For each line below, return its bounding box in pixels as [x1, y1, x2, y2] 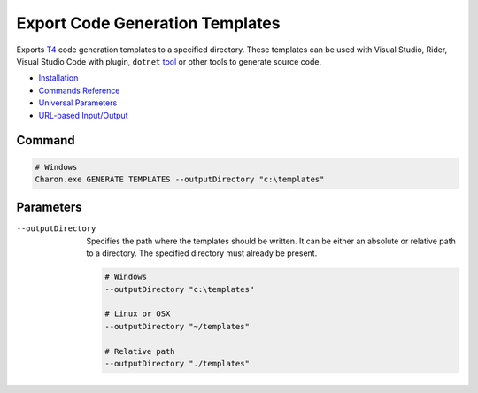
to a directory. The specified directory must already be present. [86, 248, 318, 258]
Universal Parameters [38, 97, 118, 108]
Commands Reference [38, 85, 120, 96]
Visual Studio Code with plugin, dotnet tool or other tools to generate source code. [16, 56, 322, 66]
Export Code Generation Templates [16, 13, 281, 33]
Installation [38, 73, 79, 83]
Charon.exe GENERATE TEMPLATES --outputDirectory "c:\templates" [35, 173, 325, 184]
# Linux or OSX [104, 309, 171, 319]
